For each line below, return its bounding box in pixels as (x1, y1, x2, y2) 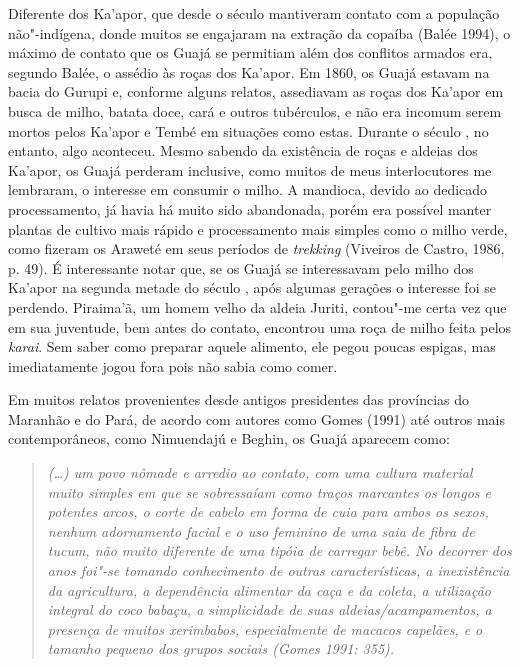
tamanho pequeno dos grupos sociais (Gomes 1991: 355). (47, 638, 395, 659)
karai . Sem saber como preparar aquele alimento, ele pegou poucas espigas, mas (8, 336, 496, 357)
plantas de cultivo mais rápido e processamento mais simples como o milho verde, (8, 218, 508, 239)
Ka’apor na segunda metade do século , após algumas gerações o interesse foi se (8, 277, 496, 298)
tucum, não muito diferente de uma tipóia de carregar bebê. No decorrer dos (47, 540, 512, 561)
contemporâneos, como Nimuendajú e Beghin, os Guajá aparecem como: (8, 428, 450, 449)
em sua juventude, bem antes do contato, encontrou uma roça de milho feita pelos (8, 316, 512, 337)
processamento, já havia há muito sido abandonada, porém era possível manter (8, 198, 492, 219)
